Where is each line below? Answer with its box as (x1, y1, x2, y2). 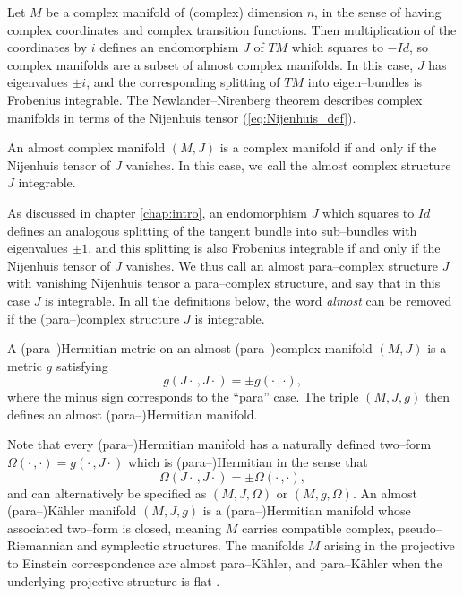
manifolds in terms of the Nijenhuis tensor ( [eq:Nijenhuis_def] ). (7, 108, 356, 126)
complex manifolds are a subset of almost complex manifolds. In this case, (7, 55, 414, 73)
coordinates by (7, 38, 88, 56)
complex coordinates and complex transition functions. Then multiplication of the (7, 20, 457, 39)
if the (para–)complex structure (7, 308, 180, 327)
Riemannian (7, 536, 73, 555)
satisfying (56, 356, 108, 375)
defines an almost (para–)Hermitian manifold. (7, 404, 258, 423)
